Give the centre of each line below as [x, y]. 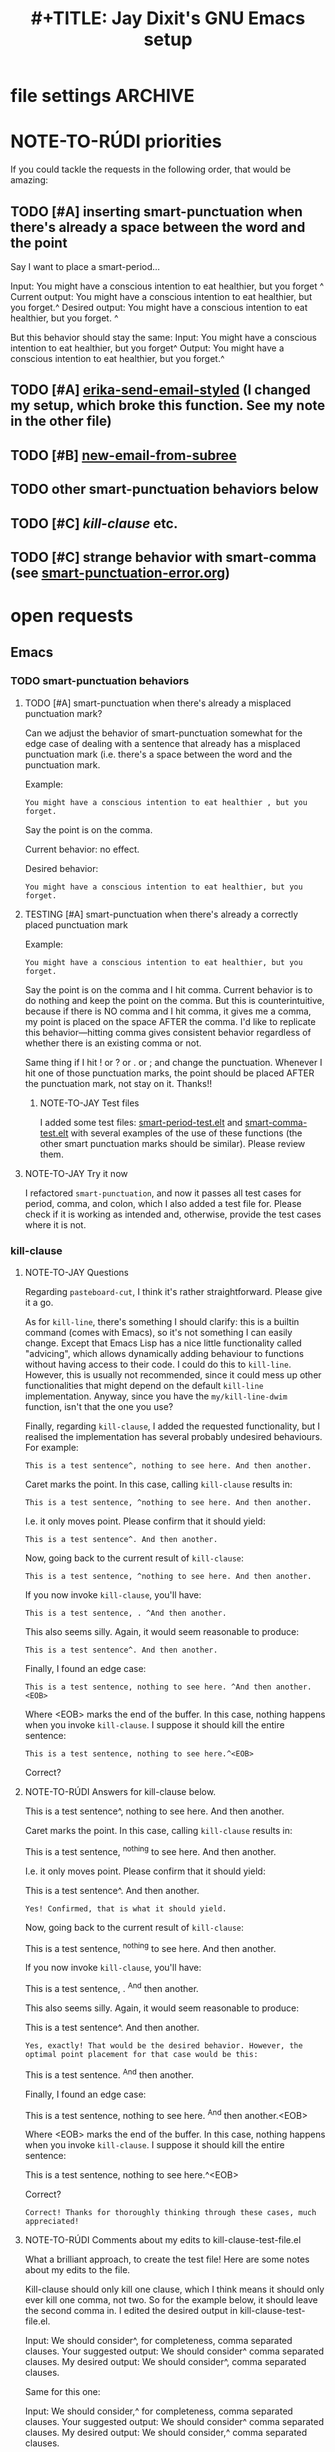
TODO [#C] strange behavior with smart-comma [163, 557]
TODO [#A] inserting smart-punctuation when [156, 211]
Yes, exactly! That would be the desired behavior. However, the [163, 2046]
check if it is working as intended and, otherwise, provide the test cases [173, 1214]
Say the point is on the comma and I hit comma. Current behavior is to [168, 989]
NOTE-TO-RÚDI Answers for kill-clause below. [120, 1792]
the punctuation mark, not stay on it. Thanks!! [118, 1083]
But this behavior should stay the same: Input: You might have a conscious [163, 337]
